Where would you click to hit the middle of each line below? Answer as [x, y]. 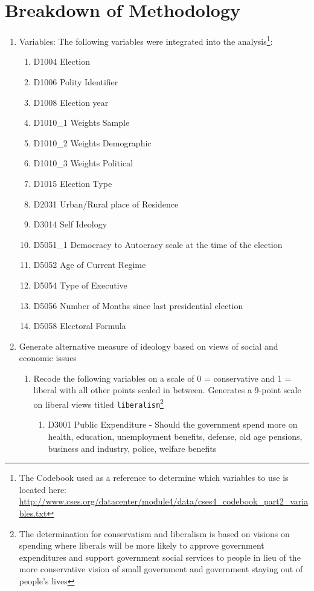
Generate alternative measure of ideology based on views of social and [149, 346]
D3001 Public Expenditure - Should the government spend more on [173, 424]
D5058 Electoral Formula [80, 326]
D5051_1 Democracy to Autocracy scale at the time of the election [158, 244]
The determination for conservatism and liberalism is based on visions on [154, 533]
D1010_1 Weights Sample [82, 122]
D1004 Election [62, 61]
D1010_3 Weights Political [83, 163]
